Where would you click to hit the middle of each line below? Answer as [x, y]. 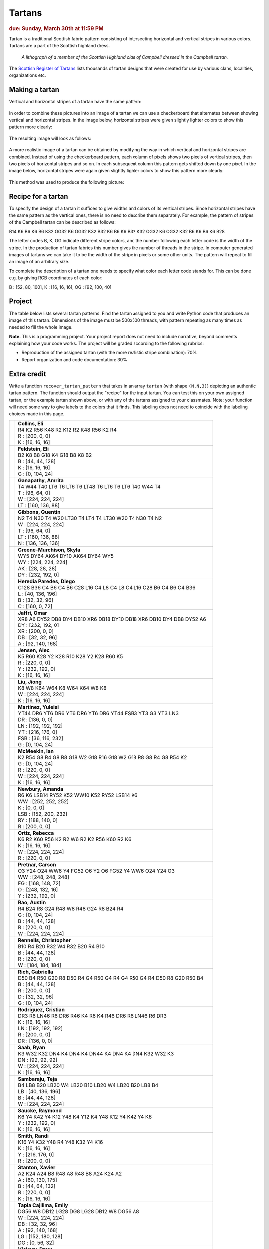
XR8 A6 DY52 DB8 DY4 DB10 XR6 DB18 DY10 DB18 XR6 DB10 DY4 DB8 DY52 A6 [112, 619]
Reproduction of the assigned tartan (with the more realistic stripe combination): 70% [109, 353]
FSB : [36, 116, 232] [41, 738]
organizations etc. [28, 75]
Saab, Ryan [32, 1047]
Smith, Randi [34, 1136]
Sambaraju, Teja [38, 1079]
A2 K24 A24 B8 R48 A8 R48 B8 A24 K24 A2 [70, 1173]
